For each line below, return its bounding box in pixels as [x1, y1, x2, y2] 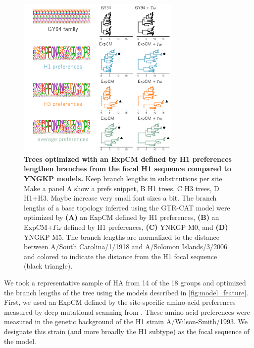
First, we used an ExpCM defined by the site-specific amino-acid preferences [4, 297, 236, 307]
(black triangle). [24, 261, 73, 271]
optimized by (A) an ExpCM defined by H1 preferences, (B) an [24, 212, 219, 222]
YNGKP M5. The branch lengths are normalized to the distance [24, 231, 219, 242]
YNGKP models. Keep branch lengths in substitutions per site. [24, 173, 224, 184]
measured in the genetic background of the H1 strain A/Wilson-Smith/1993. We [4, 316, 248, 327]
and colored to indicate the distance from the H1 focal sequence [24, 251, 217, 261]
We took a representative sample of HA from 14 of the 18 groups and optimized [4, 277, 246, 287]
